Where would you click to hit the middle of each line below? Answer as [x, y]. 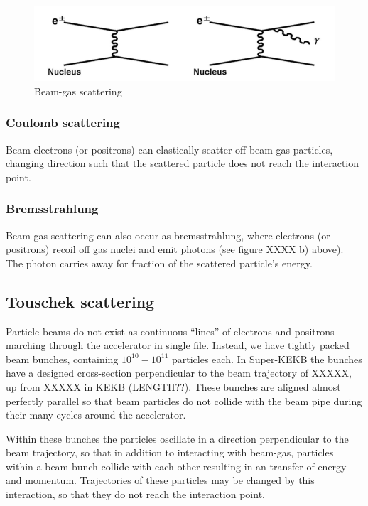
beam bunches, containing [62, 359]
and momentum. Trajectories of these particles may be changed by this [160, 480]
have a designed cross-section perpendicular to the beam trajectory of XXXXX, [179, 373]
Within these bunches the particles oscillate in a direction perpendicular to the [177, 438]
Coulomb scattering [63, 123]
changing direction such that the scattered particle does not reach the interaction [183, 163]
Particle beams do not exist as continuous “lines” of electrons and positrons [170, 331]
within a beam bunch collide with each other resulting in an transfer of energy [176, 466]
